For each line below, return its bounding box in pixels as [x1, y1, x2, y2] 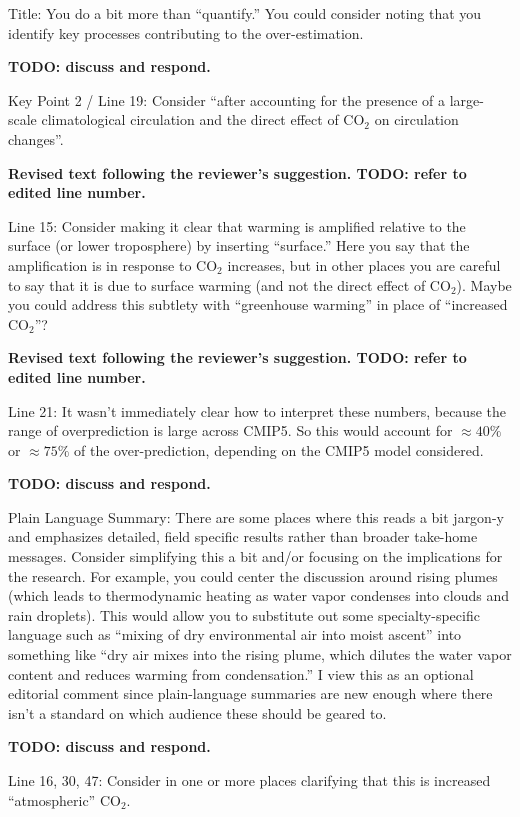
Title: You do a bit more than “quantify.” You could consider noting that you [8, 3, 482, 23]
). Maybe [456, 274, 512, 295]
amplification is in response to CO [8, 254, 218, 275]
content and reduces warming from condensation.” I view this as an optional [8, 663, 474, 684]
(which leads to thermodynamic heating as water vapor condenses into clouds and [8, 585, 509, 606]
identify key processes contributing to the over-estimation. [8, 22, 364, 43]
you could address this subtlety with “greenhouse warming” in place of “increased [8, 294, 508, 315]
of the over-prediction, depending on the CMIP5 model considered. [74, 439, 484, 460]
